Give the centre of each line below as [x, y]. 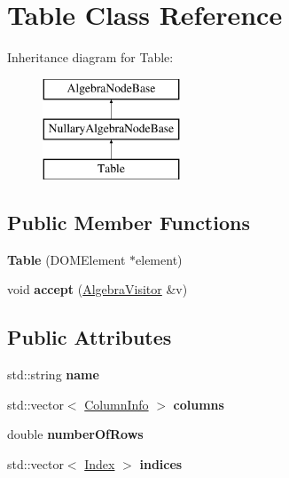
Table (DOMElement [66, 259]
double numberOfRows [75, 434]
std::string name [53, 374]
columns [199, 404]
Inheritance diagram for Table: [90, 57]
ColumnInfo [117, 404]
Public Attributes [90, 337]
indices [161, 464]
